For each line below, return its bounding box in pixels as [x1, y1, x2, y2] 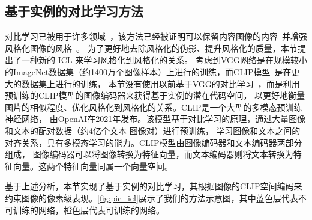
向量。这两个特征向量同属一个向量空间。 [13, 159, 173, 172]
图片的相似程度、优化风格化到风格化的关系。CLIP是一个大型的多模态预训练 [5, 100, 302, 113]
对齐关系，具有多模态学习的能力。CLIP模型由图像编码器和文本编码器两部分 [5, 136, 302, 148]
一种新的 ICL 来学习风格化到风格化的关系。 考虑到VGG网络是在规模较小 [21, 53, 307, 66]
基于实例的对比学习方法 [5, 2, 143, 20]
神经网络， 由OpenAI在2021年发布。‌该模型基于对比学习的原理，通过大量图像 [5, 112, 306, 125]
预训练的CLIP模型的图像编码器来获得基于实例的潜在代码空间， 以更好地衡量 [5, 89, 305, 102]
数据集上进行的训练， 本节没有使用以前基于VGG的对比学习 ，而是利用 [21, 77, 300, 90]
